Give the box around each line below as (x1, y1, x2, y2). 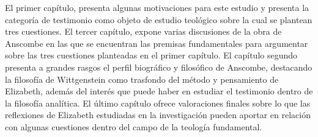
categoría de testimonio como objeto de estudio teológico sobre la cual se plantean (5, 13, 312, 26)
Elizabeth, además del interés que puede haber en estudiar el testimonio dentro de (5, 85, 313, 97)
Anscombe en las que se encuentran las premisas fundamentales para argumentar (5, 37, 308, 49)
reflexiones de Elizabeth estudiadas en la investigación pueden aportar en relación (5, 108, 311, 121)
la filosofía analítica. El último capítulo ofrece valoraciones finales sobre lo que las (5, 96, 311, 109)
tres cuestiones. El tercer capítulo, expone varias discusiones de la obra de (5, 25, 282, 38)
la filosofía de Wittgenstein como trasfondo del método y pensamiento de (5, 72, 279, 85)
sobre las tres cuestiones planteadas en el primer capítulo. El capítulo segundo (5, 49, 298, 61)
